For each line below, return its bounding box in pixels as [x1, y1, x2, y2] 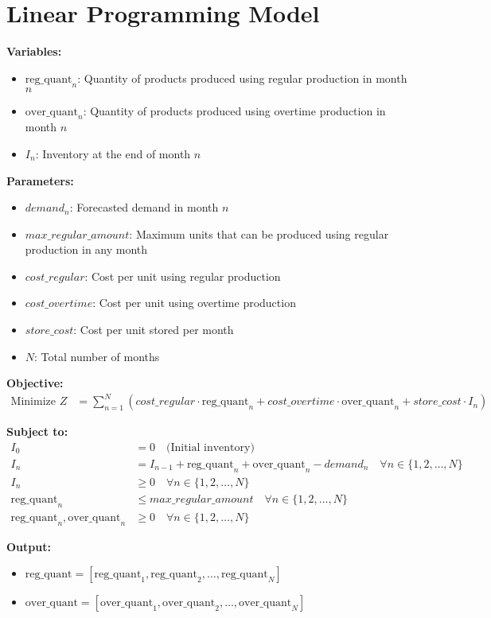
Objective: [6, 375, 64, 391]
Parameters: [6, 172, 74, 189]
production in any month [25, 241, 148, 258]
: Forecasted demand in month [69, 199, 219, 216]
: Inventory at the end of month [35, 145, 191, 161]
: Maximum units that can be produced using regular [129, 225, 389, 242]
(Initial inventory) [166, 441, 255, 453]
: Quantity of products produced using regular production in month [77, 69, 407, 86]
